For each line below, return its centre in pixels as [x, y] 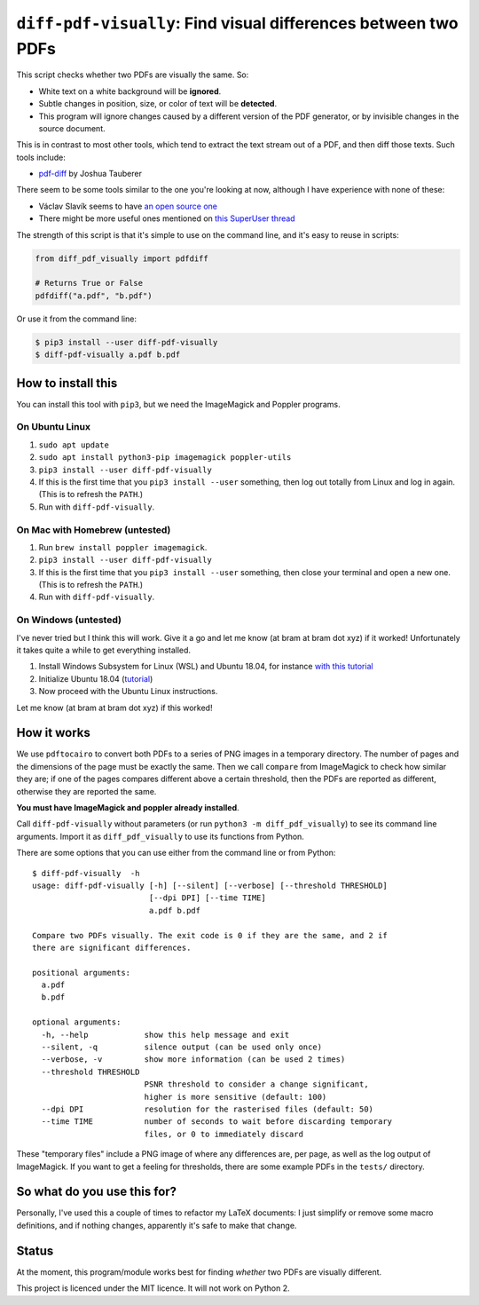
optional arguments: [77, 1022]
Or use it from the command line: [77, 319]
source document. [72, 128]
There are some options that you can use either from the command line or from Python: [176, 853]
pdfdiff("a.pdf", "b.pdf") [94, 296]
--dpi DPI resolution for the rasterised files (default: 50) [208, 1109]
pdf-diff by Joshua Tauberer [90, 174]
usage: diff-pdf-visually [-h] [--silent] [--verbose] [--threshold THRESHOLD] [210, 885]
